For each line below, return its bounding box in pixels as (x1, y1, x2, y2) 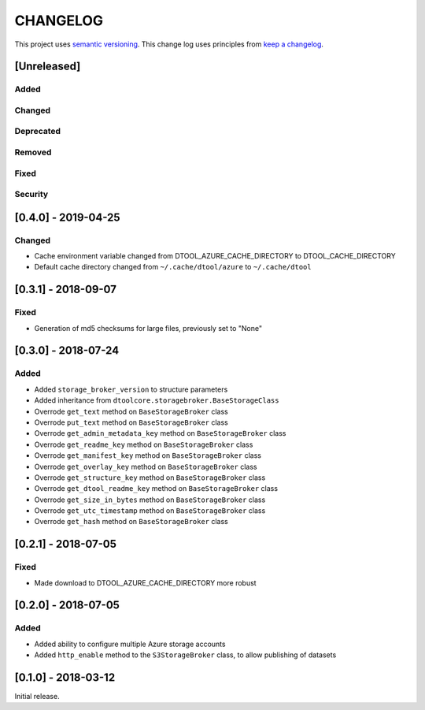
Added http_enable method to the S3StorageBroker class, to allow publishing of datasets (34, 650, 337, 660)
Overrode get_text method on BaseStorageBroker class (34, 407, 228, 416)
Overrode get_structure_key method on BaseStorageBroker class (34, 473, 266, 482)
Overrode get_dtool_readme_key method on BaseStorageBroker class (34, 484, 279, 493)
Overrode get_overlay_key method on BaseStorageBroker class (34, 462, 257, 471)
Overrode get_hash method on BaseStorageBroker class (34, 517, 228, 526)
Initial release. (14, 692, 60, 701)
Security (14, 189, 49, 200)
